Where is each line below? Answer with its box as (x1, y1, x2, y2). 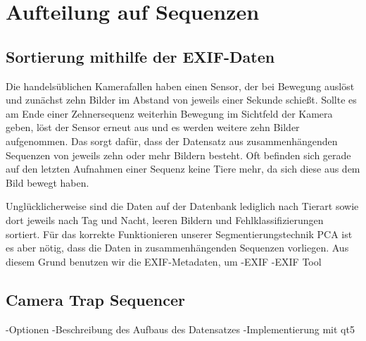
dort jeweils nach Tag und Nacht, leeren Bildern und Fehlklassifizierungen (6, 212, 324, 227)
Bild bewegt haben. (6, 175, 89, 190)
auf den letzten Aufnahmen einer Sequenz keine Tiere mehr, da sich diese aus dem (6, 161, 360, 176)
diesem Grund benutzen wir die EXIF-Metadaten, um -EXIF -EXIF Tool (6, 254, 322, 268)
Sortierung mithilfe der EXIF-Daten (6, 45, 275, 67)
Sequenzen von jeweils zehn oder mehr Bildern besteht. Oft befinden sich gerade (6, 147, 351, 162)
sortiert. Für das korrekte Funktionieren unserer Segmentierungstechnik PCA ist (6, 226, 353, 241)
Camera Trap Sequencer (6, 288, 185, 310)
